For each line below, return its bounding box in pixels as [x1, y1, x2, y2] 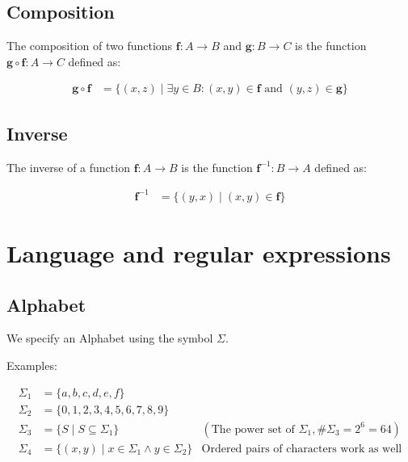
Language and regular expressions [6, 236, 391, 269]
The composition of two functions [6, 37, 173, 54]
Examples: [6, 356, 57, 373]
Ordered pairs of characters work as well [201, 443, 402, 455]
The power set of [211, 423, 295, 435]
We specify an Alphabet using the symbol [6, 330, 213, 346]
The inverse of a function [6, 158, 130, 175]
